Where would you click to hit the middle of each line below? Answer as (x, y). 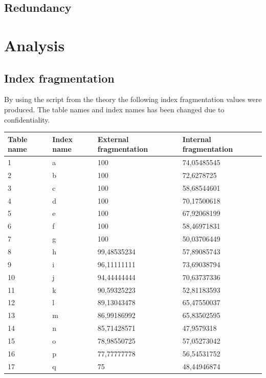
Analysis (35, 45)
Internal (197, 139)
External (113, 139)
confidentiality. (27, 119)
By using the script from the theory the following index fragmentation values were (133, 99)
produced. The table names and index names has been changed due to (114, 109)
